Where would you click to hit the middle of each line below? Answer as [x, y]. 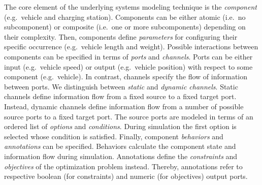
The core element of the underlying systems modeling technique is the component [130, 7]
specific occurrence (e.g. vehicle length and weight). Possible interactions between [131, 47]
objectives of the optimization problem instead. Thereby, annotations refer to [123, 166]
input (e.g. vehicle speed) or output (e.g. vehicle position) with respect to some [128, 66]
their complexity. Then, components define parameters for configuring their [121, 36]
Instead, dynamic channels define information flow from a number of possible [124, 106]
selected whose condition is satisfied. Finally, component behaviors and [114, 136]
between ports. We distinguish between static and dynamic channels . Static [121, 86]
